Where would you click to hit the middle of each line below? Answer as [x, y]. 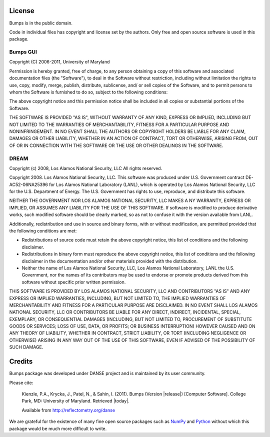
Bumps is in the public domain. [41, 23]
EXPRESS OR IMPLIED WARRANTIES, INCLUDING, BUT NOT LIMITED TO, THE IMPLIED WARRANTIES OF [117, 298]
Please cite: [21, 382]
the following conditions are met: [43, 231]
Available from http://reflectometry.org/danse [68, 410]
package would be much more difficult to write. [58, 428]
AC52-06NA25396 [29, 184]
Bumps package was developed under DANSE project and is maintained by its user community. [107, 373]
